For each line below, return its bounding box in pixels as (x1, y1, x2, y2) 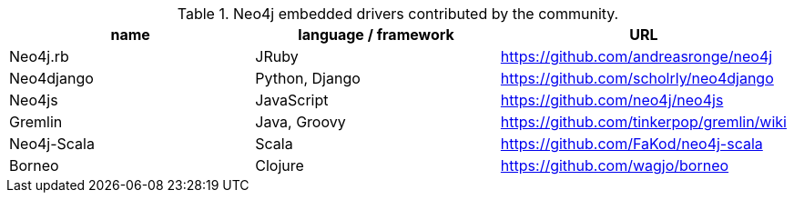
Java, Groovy (255, 113, 346, 131)
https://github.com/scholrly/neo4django (500, 69, 774, 87)
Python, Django (255, 69, 361, 87)
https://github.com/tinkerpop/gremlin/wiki (500, 113, 787, 131)
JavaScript (255, 91, 329, 109)
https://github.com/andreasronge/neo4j (500, 47, 773, 65)
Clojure (255, 156, 304, 175)
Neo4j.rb (9, 47, 69, 65)
